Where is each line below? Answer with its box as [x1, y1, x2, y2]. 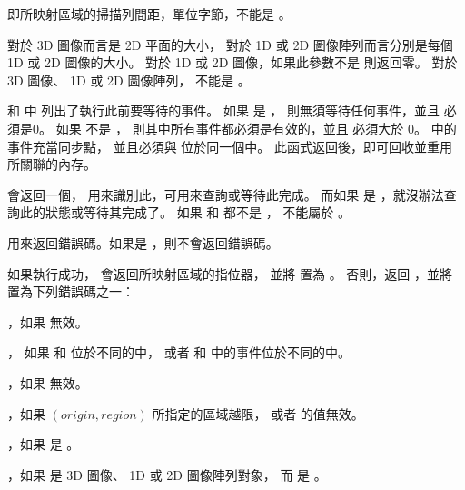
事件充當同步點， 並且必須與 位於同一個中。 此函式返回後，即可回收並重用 [7, 136, 452, 155]
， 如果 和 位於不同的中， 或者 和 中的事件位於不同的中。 [7, 343, 351, 362]
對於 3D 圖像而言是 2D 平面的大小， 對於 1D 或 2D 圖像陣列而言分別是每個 [7, 35, 453, 54]
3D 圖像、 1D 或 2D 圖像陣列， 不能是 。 [7, 70, 251, 89]
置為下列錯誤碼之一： [7, 282, 134, 301]
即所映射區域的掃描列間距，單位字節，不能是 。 [7, 5, 292, 23]
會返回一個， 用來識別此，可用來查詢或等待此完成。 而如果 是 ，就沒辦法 [7, 185, 444, 204]
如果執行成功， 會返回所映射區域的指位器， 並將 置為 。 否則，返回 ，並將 [7, 264, 452, 283]
